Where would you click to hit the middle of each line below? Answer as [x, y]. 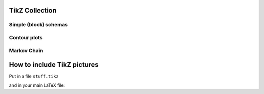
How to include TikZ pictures [54, 65]
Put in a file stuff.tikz [34, 76]
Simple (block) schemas [38, 25]
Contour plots [26, 37]
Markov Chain [26, 50]
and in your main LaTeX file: [37, 85]
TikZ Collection [33, 10]
